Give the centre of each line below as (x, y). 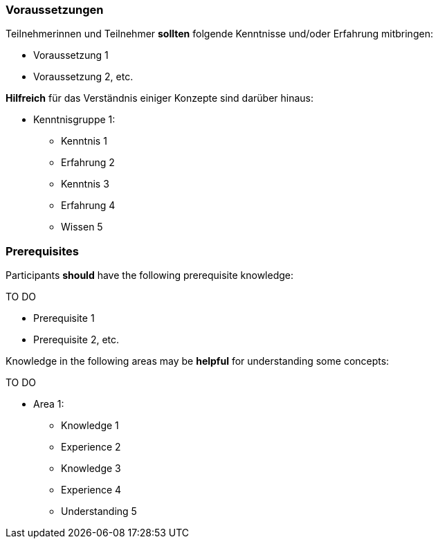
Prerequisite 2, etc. (76, 340)
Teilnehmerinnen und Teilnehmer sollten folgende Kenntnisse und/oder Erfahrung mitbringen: (219, 34)
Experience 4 (91, 490)
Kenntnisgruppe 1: (74, 120)
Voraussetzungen (55, 10)
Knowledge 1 (90, 426)
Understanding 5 (99, 511)
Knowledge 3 (91, 469)
